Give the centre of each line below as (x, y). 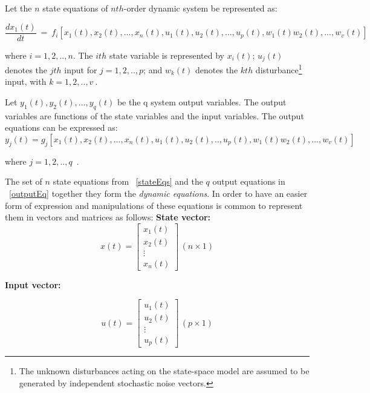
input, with (26, 81)
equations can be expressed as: (61, 127)
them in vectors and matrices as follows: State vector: (108, 217)
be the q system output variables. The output (202, 101)
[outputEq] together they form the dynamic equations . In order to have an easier (158, 193)
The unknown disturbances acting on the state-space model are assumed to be (164, 371)
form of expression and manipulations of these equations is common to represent (154, 205)
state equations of (75, 8)
